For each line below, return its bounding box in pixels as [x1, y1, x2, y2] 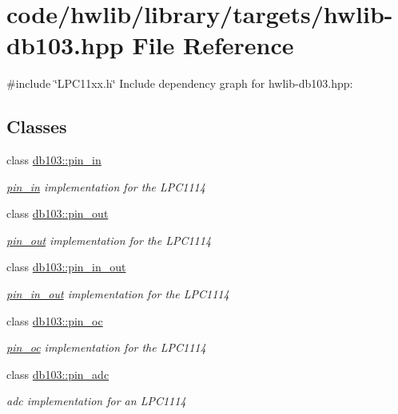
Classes [6, 114, 67, 139]
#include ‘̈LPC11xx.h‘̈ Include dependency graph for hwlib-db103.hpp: [6, 75, 353, 92]
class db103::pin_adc [6, 365, 109, 382]
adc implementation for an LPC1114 [6, 392, 186, 409]
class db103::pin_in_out [6, 258, 126, 275]
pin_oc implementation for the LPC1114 [6, 339, 206, 356]
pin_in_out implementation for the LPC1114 [6, 286, 229, 302]
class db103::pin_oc [6, 312, 103, 329]
